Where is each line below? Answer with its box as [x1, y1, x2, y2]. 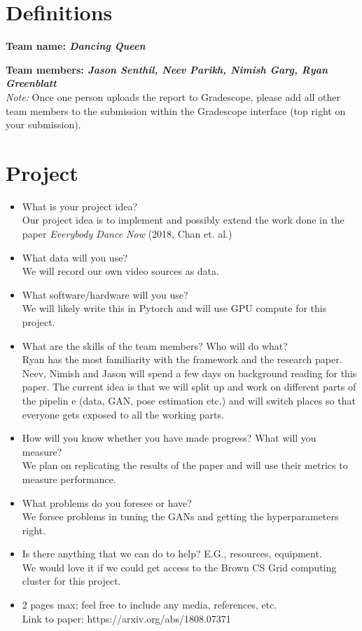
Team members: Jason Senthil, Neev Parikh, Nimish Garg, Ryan [6, 62, 328, 76]
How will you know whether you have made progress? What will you [22, 430, 316, 445]
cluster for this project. [22, 574, 121, 588]
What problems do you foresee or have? [22, 495, 192, 510]
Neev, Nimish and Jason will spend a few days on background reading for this [22, 365, 357, 380]
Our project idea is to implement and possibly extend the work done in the [22, 212, 344, 227]
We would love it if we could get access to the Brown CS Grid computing [22, 559, 337, 574]
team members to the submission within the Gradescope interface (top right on [6, 103, 346, 118]
